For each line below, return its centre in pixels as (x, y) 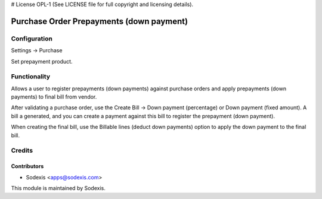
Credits (22, 150)
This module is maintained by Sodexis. (58, 188)
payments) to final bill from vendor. (54, 97)
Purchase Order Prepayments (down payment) (99, 21)
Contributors (27, 166)
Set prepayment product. (42, 61)
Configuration (32, 39)
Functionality (31, 77)
